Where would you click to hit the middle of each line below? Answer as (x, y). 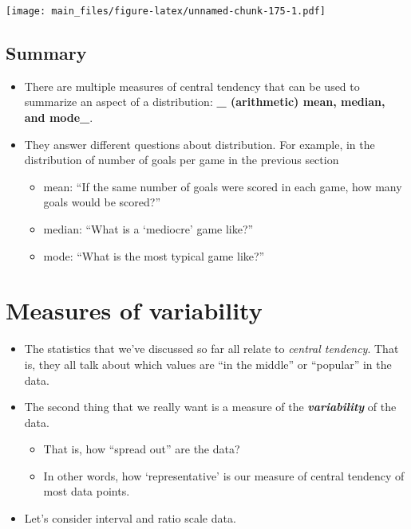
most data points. (87, 491)
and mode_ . (59, 118)
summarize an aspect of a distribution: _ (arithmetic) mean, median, (205, 102)
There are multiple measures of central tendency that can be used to (192, 86)
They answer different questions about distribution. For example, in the (200, 144)
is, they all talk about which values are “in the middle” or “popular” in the (208, 364)
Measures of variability (134, 310)
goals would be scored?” (102, 202)
